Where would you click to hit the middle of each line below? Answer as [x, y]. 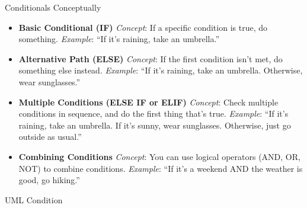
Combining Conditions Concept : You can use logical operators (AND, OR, [159, 156]
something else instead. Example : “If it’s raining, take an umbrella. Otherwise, [161, 70]
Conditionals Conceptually [53, 7]
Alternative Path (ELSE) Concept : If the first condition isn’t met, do [151, 58]
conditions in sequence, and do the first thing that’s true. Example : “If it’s [153, 113]
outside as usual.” [50, 137]
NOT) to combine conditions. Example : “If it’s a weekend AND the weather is [161, 168]
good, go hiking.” [49, 180]
